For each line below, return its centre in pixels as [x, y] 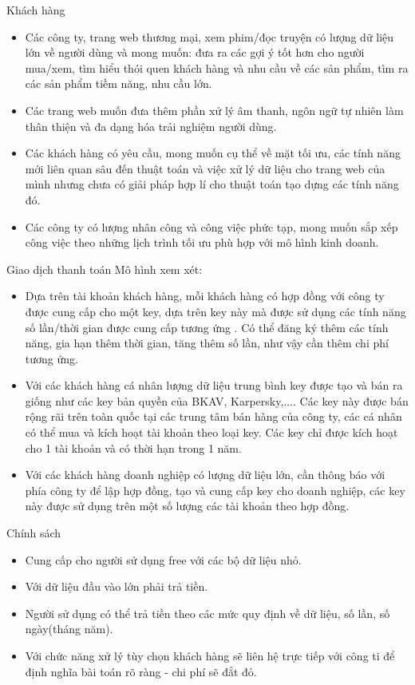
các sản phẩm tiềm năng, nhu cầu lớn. [119, 83]
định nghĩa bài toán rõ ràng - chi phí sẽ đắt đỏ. [141, 671]
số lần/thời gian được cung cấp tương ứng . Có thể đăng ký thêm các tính [207, 327]
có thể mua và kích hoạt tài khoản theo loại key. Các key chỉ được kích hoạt [211, 432]
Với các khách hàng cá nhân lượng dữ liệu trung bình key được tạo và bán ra [214, 385]
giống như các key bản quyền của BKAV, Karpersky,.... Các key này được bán [217, 400]
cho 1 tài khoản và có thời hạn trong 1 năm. [133, 447]
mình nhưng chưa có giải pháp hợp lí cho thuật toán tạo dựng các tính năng [212, 184]
